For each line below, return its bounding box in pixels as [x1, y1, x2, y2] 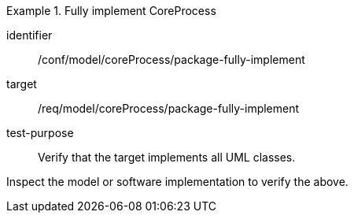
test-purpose [6, 126, 74, 139]
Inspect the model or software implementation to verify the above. [6, 175, 348, 188]
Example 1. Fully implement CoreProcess [6, 4, 216, 17]
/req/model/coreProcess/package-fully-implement [38, 102, 300, 115]
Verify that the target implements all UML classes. [38, 150, 296, 164]
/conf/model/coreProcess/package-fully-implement [38, 53, 305, 66]
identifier [6, 28, 53, 42]
